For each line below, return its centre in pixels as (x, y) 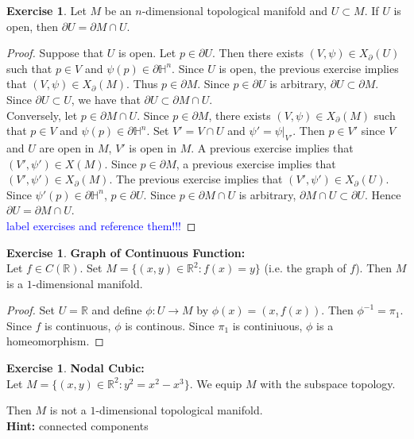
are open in (67, 147)
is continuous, (78, 325)
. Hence (383, 194)
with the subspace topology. (328, 383)
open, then (32, 26)
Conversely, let (42, 115)
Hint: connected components (77, 425)
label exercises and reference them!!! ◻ (101, 225)
